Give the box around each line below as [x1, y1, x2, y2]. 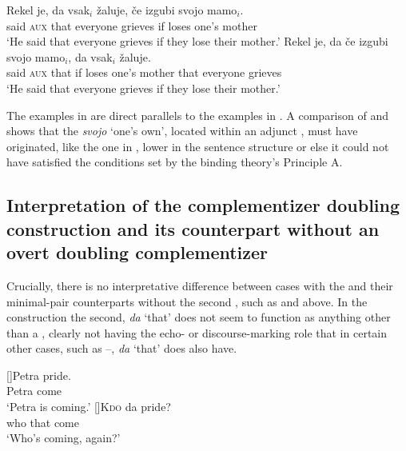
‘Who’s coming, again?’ [6, 429, 121, 446]
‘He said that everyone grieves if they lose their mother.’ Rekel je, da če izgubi [6, 33, 388, 50]
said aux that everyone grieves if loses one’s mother [6, 17, 257, 34]
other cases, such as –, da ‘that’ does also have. [6, 340, 237, 357]
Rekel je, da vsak [6, 2, 90, 18]
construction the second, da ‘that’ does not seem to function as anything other [6, 309, 391, 325]
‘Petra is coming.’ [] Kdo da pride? [6, 398, 171, 415]
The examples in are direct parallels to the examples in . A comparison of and [6, 106, 388, 123]
